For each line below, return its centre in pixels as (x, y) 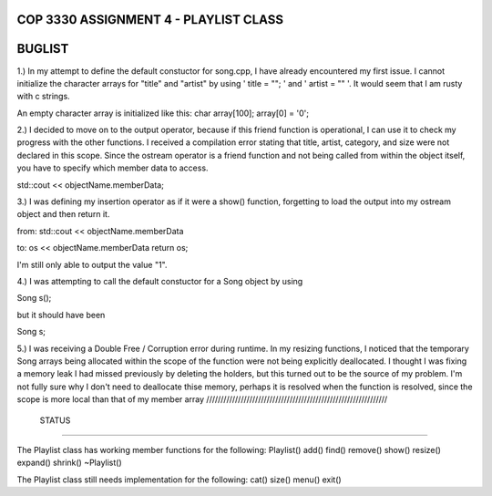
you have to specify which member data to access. (113, 168)
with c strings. (43, 97)
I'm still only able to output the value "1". (92, 264)
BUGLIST (43, 49)
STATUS (55, 420)
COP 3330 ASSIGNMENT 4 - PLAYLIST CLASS (150, 20)
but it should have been (61, 315)
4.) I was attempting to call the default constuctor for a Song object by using (160, 281)
